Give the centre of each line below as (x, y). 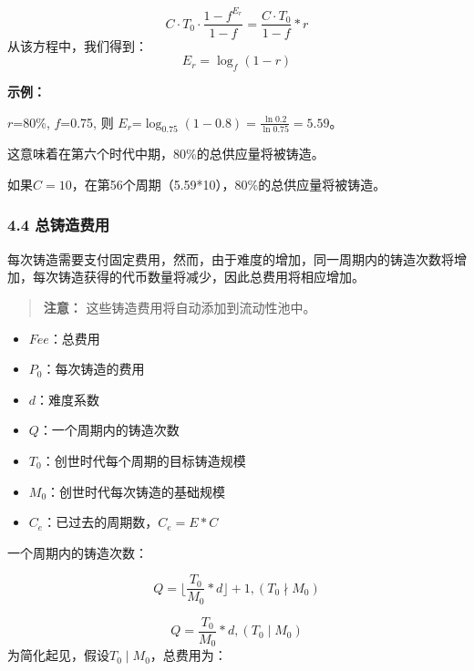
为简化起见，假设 (58, 655)
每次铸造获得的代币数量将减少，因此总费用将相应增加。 (198, 277)
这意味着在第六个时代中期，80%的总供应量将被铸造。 (166, 154)
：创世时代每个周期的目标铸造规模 (144, 460)
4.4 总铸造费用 (59, 225)
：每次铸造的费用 (93, 369)
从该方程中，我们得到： (77, 45)
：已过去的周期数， (101, 522)
